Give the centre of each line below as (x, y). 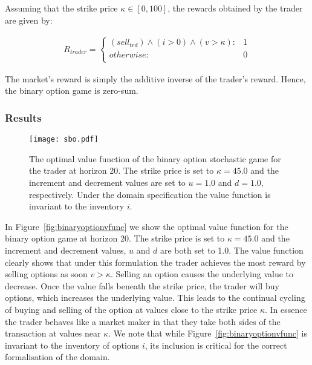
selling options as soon (46, 274)
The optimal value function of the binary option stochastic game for (155, 158)
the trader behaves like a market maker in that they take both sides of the (143, 321)
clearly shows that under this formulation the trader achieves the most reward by (155, 262)
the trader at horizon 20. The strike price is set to (122, 170)
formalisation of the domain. (57, 357)
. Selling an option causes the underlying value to (202, 274)
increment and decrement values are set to (107, 182)
